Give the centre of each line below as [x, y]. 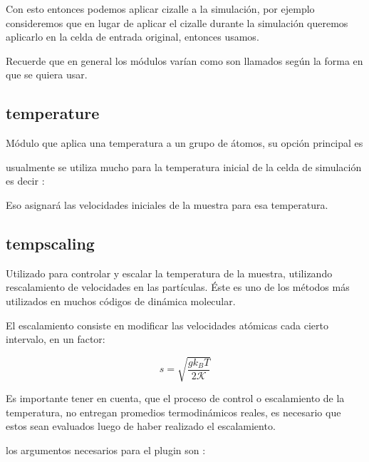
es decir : [25, 181]
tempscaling [50, 243]
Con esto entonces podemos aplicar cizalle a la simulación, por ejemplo [160, 9]
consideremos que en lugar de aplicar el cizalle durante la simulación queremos [177, 22]
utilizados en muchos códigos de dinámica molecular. [121, 301]
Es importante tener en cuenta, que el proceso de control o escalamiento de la [175, 398]
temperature [53, 113]
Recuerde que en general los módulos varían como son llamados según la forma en [184, 60]
